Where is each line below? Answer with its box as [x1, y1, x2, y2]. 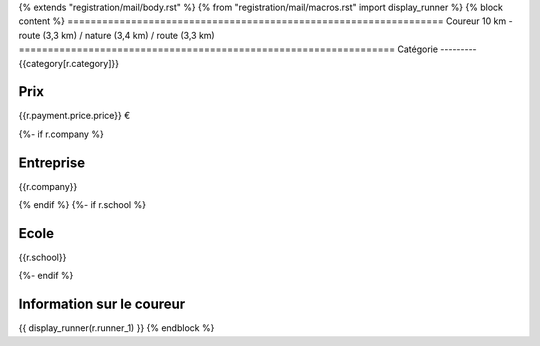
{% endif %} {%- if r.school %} [18, 199, 147, 211]
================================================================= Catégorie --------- [18, 43, 477, 55]
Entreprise [18, 154, 85, 171]
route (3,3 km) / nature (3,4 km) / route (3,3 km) [18, 29, 215, 41]
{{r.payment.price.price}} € [18, 110, 131, 122]
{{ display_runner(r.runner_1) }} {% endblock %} [18, 322, 215, 334]
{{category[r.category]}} [18, 57, 120, 69]
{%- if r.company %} [18, 128, 104, 140]
